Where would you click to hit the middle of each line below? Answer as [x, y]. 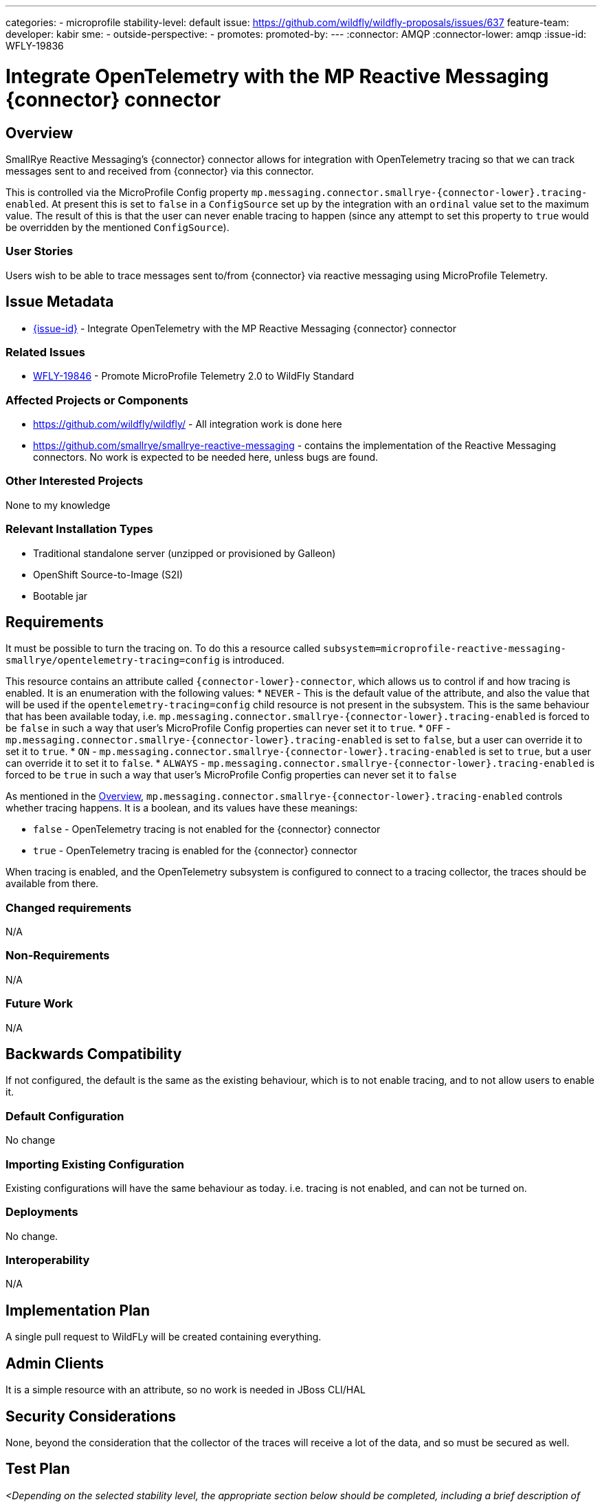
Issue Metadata [60, 302]
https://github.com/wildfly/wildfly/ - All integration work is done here [188, 424]
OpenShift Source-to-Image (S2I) [108, 574]
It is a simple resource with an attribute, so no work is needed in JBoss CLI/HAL [186, 1390]
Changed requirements [69, 907]
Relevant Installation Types [79, 529]
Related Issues [45, 352]
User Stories [40, 251]
